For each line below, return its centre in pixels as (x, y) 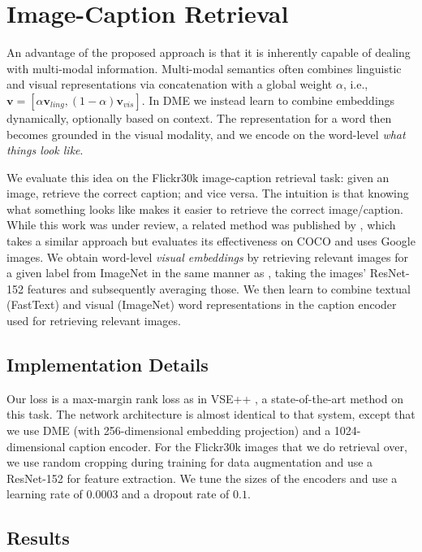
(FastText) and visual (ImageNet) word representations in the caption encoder (202, 304)
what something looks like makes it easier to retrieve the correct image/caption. (205, 209)
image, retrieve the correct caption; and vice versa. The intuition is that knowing (208, 193)
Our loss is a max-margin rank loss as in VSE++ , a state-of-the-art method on (205, 398)
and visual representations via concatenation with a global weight (170, 84)
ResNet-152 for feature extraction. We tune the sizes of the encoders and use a (202, 478)
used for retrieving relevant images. (94, 321)
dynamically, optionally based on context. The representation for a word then (199, 117)
